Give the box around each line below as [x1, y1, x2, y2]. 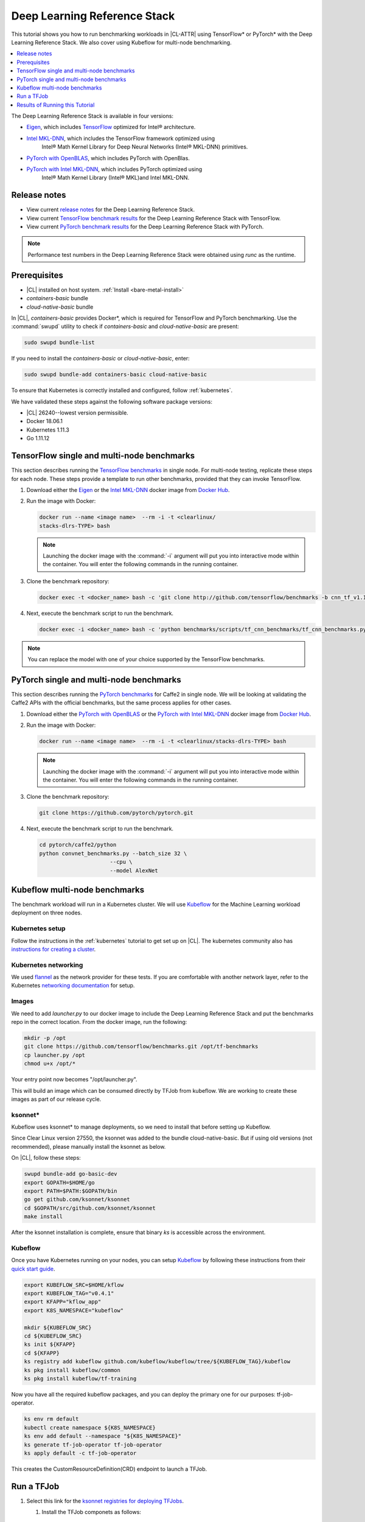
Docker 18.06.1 [26, 418, 63, 425]
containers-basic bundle [26, 295, 88, 302]
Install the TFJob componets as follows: [41, 1509, 141, 1516]
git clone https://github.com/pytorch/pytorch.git [39, 810, 194, 816]
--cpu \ [109, 858, 133, 866]
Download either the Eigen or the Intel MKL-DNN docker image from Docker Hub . [26, 486, 230, 493]
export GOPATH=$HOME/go [24, 1179, 96, 1186]
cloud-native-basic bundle [26, 303, 94, 310]
